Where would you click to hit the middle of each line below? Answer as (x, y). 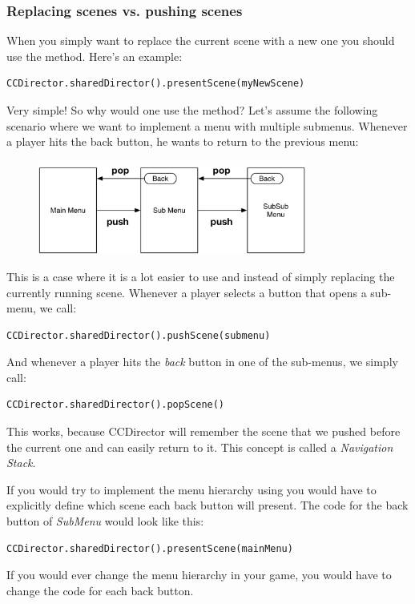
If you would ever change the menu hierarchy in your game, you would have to (199, 575)
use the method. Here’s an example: (95, 56)
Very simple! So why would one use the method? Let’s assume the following (192, 110)
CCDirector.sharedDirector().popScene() (116, 405)
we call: (58, 308)
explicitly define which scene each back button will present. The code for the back (207, 505)
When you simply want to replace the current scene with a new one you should (201, 40)
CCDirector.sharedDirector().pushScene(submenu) (139, 335)
